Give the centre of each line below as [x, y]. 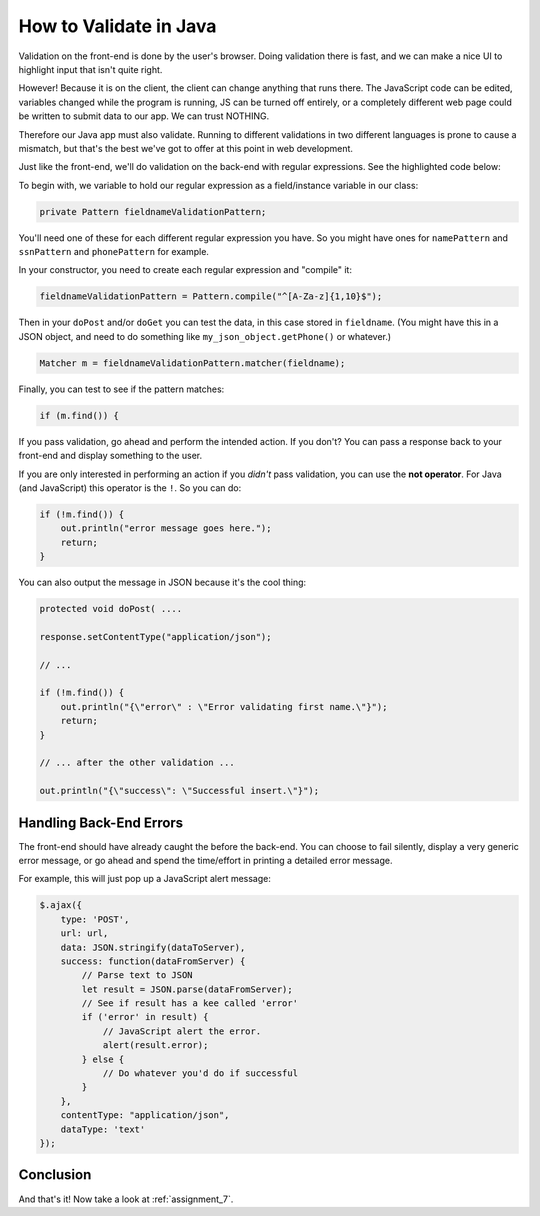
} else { [103, 1059]
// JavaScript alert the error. [182, 1031]
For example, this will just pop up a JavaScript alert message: [145, 879]
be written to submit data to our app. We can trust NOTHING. [144, 116]
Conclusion [55, 1175]
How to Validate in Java [117, 26]
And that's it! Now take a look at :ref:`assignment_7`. [126, 1199]
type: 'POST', [95, 919]
